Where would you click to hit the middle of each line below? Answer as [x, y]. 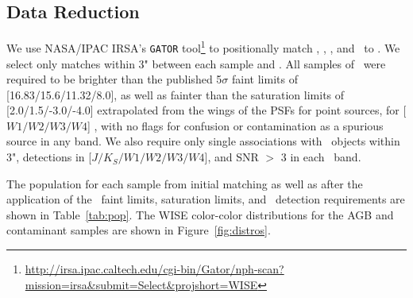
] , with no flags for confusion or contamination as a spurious [235, 125]
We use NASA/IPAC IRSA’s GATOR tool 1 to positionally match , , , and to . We [203, 46]
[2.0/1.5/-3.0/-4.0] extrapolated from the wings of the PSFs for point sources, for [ [206, 110]
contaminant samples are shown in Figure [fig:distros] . [139, 230]
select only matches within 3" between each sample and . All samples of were [196, 63]
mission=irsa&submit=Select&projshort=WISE [141, 284]
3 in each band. [321, 157]
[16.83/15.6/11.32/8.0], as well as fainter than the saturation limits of [176, 94]
